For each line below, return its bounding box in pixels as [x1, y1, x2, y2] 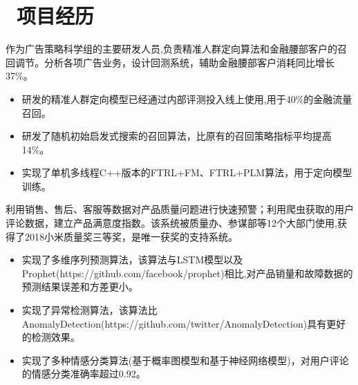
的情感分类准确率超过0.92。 [21, 366, 146, 381]
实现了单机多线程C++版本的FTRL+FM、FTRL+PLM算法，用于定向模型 [21, 165, 352, 180]
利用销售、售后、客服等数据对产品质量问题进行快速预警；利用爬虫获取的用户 [6, 202, 354, 216]
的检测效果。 [21, 330, 80, 344]
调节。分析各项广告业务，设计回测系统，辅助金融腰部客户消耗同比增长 [15, 55, 335, 69]
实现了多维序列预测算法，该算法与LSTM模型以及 [21, 252, 243, 267]
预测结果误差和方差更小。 [21, 279, 138, 294]
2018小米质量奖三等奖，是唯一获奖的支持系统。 [24, 229, 238, 243]
